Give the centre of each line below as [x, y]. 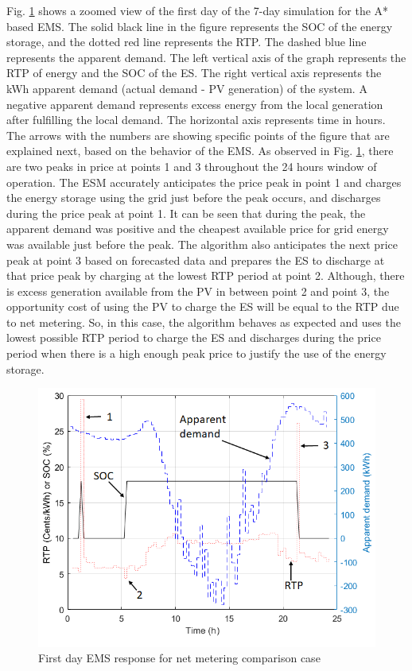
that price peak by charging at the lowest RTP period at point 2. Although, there [206, 275]
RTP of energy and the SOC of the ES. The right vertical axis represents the [194, 73]
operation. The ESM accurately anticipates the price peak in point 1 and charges [204, 182]
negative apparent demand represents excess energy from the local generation [195, 104]
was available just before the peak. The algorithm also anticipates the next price [202, 244]
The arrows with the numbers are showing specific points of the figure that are [198, 135]
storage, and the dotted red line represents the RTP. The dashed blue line [187, 42]
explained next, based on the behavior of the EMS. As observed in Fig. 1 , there [200, 151]
